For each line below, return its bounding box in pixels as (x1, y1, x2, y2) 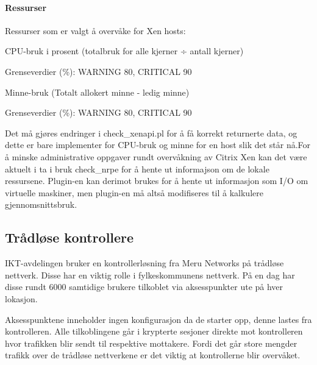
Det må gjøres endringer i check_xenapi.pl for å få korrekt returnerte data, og (5, 126, 297, 139)
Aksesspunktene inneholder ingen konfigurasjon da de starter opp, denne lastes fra (5, 313, 312, 325)
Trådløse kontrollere (5, 228, 134, 247)
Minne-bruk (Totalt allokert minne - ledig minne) (5, 85, 190, 98)
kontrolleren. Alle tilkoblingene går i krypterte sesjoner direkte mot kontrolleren (5, 325, 303, 338)
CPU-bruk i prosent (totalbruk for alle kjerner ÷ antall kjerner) (5, 44, 244, 57)
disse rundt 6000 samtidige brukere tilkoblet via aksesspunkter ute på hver (5, 280, 283, 293)
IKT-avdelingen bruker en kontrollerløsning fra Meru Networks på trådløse (5, 257, 284, 269)
